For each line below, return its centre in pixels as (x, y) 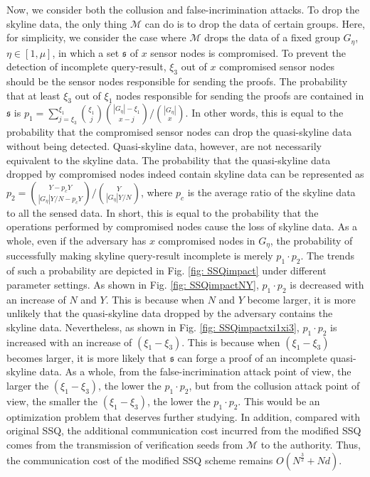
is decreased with (327, 284)
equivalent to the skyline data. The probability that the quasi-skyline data (169, 160)
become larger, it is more (301, 299)
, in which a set (86, 52)
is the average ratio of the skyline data (271, 192)
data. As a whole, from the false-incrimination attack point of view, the (195, 371)
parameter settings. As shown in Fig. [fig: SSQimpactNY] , (133, 284)
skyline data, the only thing (67, 23)
